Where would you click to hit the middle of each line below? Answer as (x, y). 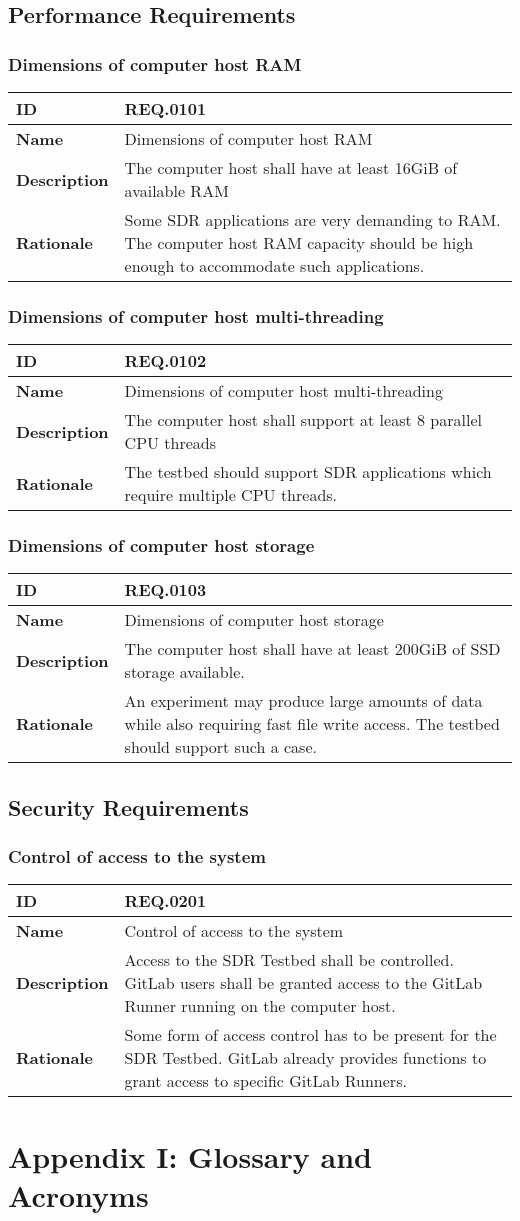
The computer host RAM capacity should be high (299, 242)
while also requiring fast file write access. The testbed (312, 724)
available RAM (176, 190)
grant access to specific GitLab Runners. (265, 1081)
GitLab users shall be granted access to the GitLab (303, 983)
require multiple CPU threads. (231, 495)
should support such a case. (220, 747)
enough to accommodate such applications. (274, 265)
